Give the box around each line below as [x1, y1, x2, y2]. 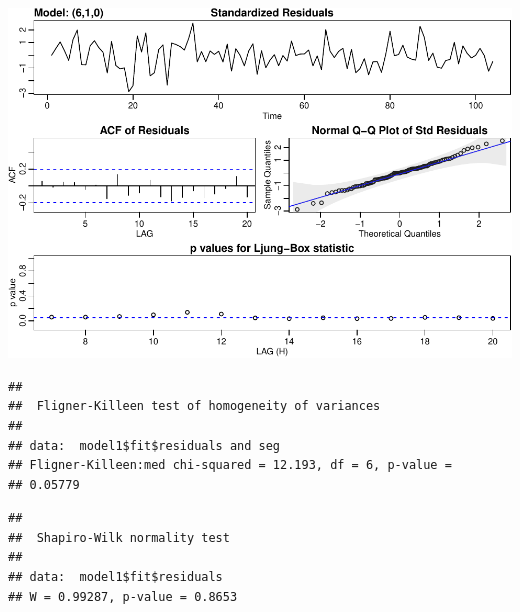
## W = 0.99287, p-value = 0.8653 [8, 589, 238, 604]
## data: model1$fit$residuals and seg [8, 438, 281, 453]
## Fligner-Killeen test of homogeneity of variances [8, 399, 381, 414]
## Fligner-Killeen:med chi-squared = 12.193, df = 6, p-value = [8, 458, 452, 473]
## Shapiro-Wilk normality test [8, 530, 230, 545]
